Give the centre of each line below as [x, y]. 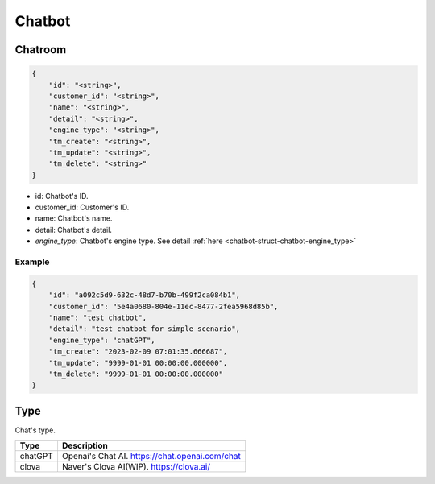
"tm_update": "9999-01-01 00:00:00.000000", [138, 363]
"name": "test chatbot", [98, 317]
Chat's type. [35, 430]
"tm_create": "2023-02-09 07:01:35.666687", [138, 352]
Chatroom [41, 50]
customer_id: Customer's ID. [82, 207]
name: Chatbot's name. [74, 218]
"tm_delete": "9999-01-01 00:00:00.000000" [136, 374]
